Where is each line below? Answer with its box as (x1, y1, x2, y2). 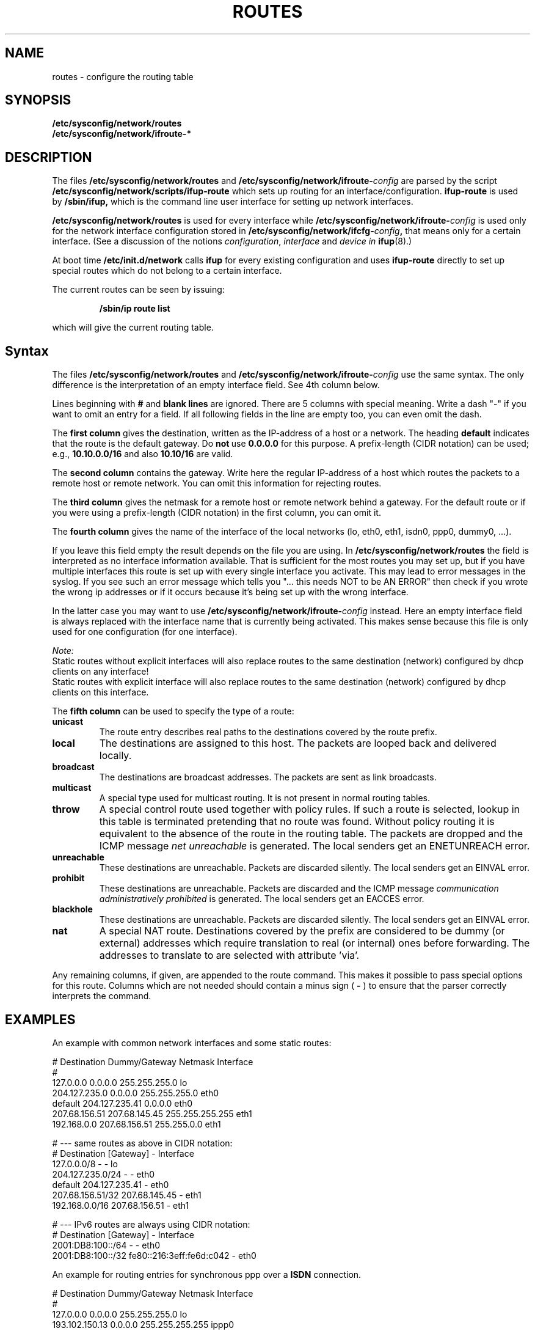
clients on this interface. (52, 687, 149, 698)
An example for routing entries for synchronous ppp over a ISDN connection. (52, 1269, 362, 1280)
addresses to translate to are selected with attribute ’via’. (99, 949, 360, 962)
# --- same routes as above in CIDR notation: (52, 1137, 233, 1148)
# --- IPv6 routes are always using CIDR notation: (52, 1219, 250, 1230)
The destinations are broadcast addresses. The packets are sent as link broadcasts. (99, 772, 437, 783)
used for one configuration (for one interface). (52, 626, 238, 637)
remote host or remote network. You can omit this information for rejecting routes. (52, 478, 382, 489)
